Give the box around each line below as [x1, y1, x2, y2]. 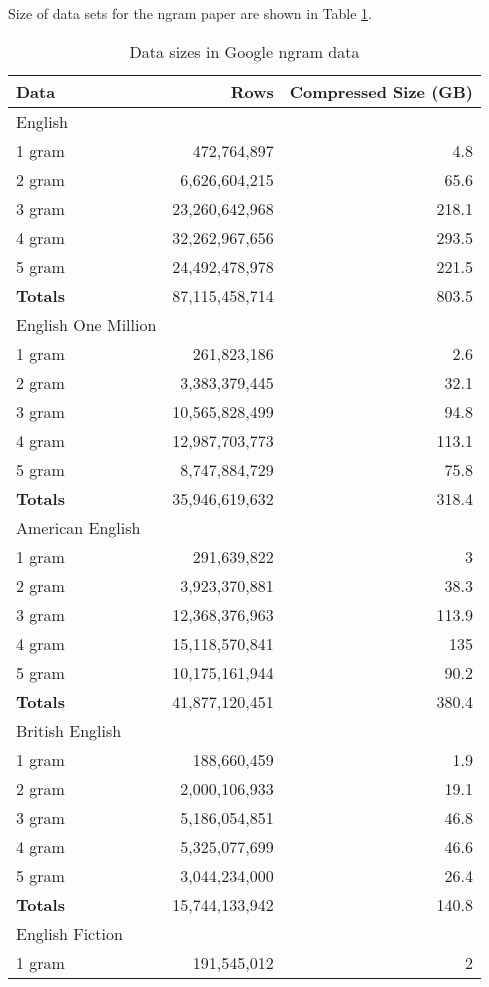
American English [16, 515, 141, 539]
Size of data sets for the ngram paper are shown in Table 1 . [8, 3, 372, 23]
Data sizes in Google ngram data [129, 39, 360, 63]
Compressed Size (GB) [289, 79, 474, 103]
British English [16, 718, 122, 742]
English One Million [16, 312, 157, 336]
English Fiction [16, 921, 123, 945]
